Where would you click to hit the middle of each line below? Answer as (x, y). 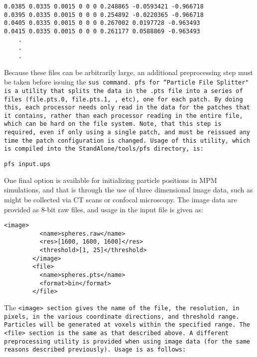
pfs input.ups (27, 164)
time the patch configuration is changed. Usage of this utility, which (127, 140)
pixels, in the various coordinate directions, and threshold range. (122, 316)
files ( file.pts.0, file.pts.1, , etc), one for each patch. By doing (124, 99)
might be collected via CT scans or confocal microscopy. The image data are (121, 199)
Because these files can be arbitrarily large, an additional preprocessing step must (128, 72)
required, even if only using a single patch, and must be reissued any (127, 133)
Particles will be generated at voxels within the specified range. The (127, 325)
